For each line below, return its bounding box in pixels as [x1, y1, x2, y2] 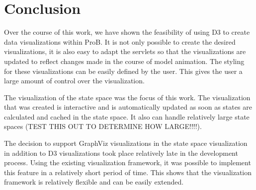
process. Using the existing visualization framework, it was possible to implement [4, 157, 251, 168]
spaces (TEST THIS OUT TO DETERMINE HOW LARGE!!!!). [4, 121, 202, 131]
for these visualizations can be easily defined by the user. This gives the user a [4, 65, 243, 76]
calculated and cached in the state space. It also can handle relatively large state [4, 111, 250, 122]
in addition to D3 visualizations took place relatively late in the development [4, 147, 238, 158]
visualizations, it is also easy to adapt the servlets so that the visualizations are [4, 46, 246, 57]
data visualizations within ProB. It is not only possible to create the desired [4, 36, 236, 47]
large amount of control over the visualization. [4, 75, 145, 86]
